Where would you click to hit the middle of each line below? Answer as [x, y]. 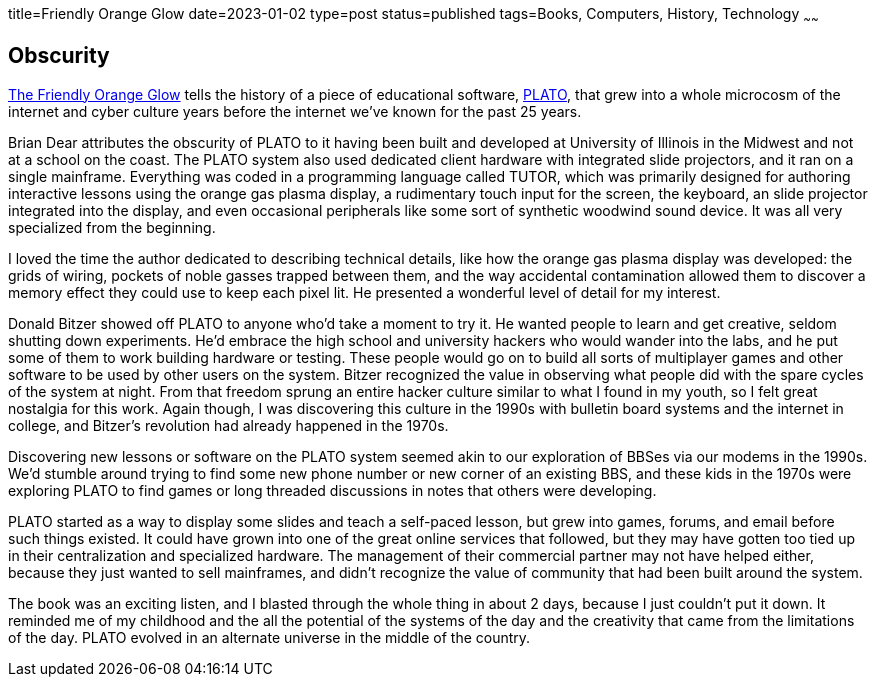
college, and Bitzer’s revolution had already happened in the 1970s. [228, 425]
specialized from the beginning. [112, 227]
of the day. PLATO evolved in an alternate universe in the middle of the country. [269, 637]
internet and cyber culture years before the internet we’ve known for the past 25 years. [295, 111]
